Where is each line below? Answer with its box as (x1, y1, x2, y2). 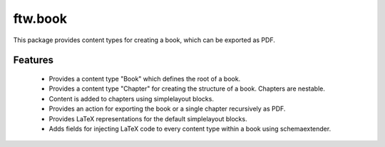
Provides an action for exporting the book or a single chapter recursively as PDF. (48, 104, 286, 113)
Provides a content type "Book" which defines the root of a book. (48, 74, 241, 83)
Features (13, 54, 53, 66)
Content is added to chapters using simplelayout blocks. (48, 94, 214, 103)
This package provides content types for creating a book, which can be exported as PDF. (13, 36, 276, 44)
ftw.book (13, 11, 68, 26)
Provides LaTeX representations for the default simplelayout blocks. (48, 114, 247, 123)
